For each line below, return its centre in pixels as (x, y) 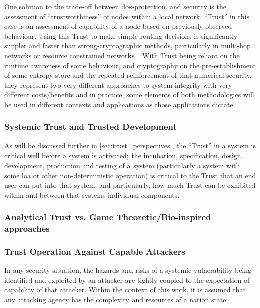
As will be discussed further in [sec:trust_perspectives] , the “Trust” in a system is (130, 145)
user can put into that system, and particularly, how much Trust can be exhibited (130, 185)
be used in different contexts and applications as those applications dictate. (120, 104)
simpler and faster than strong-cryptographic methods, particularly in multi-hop (127, 45)
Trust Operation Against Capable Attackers (95, 251)
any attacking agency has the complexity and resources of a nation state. (116, 300)
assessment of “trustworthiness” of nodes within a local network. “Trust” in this (127, 16)
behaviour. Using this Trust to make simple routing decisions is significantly (121, 35)
